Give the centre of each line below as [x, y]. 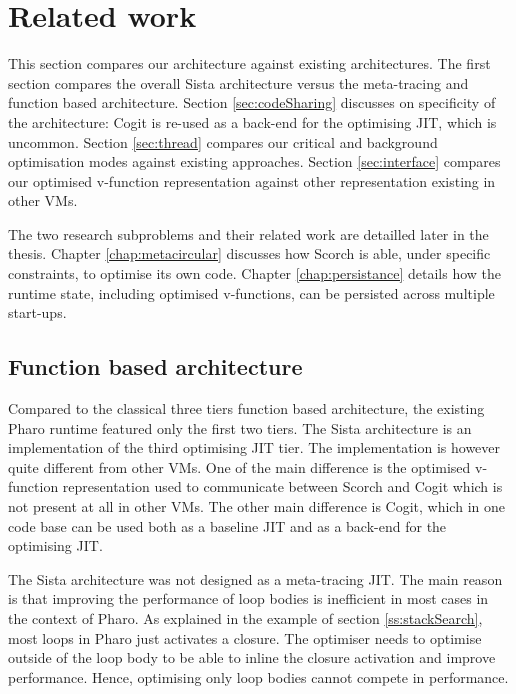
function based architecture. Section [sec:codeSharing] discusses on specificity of [252, 102]
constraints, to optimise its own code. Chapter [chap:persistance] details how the [254, 273]
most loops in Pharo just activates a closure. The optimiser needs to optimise [245, 637]
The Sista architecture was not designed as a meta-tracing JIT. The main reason [255, 578]
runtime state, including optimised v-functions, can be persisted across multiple [251, 292]
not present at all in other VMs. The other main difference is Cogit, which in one [256, 506]
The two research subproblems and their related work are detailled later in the [248, 233]
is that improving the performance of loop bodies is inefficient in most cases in [248, 598]
